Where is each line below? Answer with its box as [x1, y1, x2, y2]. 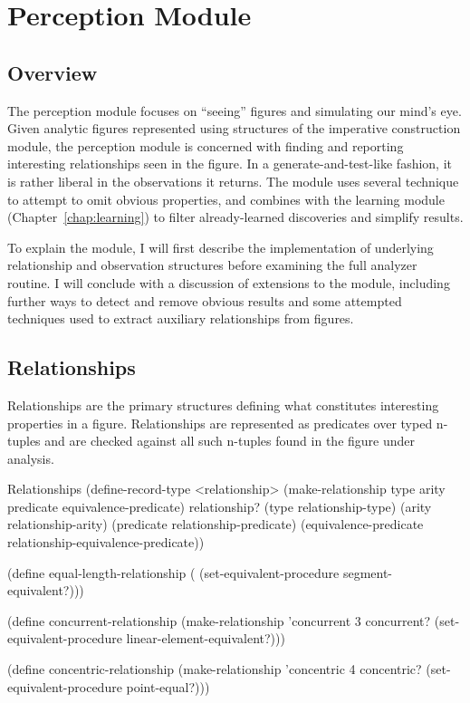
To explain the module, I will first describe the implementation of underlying [7, 237, 434, 256]
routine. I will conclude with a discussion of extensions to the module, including [7, 273, 450, 292]
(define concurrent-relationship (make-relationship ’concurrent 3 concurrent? [7, 611, 431, 630]
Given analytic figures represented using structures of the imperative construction [7, 119, 461, 138]
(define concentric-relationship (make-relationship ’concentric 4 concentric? [7, 660, 422, 679]
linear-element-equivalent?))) [126, 629, 285, 648]
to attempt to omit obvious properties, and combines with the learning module [7, 189, 445, 208]
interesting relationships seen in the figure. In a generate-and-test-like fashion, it [7, 154, 453, 173]
